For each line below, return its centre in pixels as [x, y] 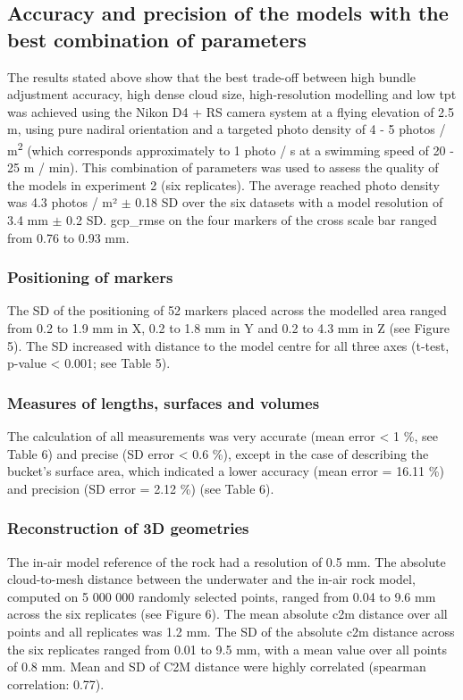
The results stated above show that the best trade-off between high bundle [211, 76]
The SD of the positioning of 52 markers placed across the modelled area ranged [227, 310]
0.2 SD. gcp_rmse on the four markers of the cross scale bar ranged [252, 220]
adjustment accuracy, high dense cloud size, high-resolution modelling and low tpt [232, 94]
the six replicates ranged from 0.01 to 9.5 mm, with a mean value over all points [227, 649]
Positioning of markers [90, 277]
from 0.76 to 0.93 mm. [68, 237]
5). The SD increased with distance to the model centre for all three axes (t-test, [228, 345]
